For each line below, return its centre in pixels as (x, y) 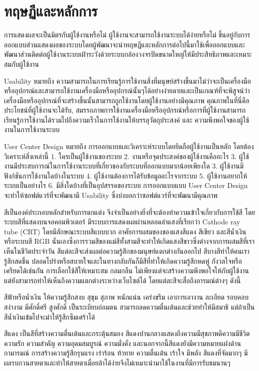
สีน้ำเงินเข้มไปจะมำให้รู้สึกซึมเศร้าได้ (50, 316)
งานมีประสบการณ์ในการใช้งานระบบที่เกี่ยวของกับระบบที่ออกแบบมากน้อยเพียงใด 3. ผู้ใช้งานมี (124, 166)
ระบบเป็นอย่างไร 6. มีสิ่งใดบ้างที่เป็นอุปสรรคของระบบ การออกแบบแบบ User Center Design (126, 185)
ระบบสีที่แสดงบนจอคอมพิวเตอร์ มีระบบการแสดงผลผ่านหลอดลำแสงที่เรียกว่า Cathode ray (122, 222)
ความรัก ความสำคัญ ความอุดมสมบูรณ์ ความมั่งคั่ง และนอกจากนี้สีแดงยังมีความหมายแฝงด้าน (123, 343)
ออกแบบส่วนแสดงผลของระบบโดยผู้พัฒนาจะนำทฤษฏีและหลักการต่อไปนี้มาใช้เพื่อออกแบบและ (125, 44)
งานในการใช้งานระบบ (32, 129)
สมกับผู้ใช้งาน (22, 64)
